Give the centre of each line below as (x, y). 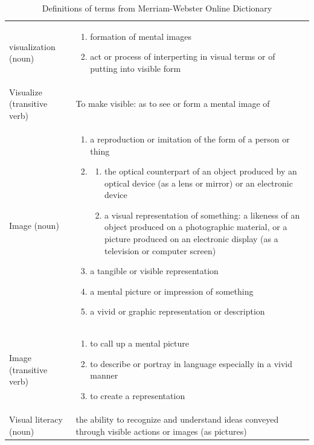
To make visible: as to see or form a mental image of (173, 104)
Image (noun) (34, 225)
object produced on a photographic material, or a (196, 227)
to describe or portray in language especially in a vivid (191, 363)
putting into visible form (136, 69)
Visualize (26, 91)
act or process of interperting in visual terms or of (183, 56)
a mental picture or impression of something (172, 291)
